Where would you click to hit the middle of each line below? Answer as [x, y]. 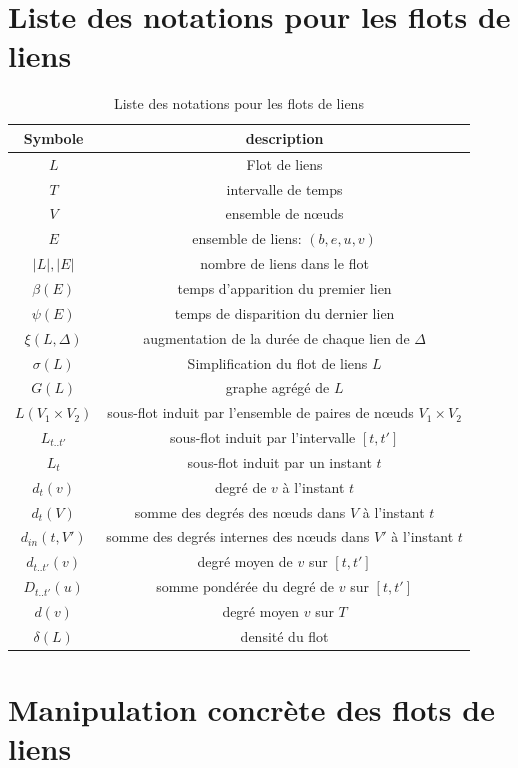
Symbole [53, 137]
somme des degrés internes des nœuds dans [238, 536]
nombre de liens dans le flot [284, 263]
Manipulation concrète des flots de [251, 709]
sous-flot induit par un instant [279, 461]
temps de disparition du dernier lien [284, 312]
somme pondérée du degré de [245, 586]
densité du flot [284, 635]
